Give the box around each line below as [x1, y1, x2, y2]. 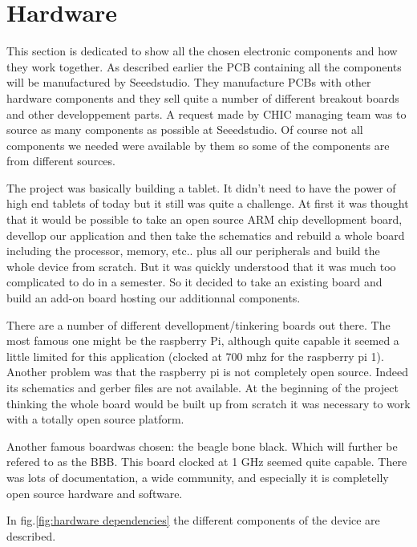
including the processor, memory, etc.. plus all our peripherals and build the [6, 242, 380, 259]
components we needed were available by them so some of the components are [6, 136, 390, 153]
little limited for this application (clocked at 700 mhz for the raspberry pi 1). [6, 347, 384, 364]
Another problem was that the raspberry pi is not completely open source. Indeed [6, 363, 409, 380]
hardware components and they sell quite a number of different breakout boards [6, 89, 399, 106]
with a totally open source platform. [6, 411, 184, 427]
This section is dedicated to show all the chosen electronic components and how [6, 43, 398, 59]
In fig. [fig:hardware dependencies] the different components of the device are [6, 512, 380, 529]
